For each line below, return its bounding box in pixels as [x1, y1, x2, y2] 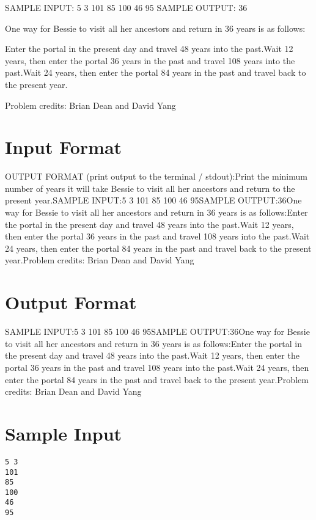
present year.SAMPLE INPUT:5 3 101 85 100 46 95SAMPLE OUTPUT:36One [5, 194, 302, 207]
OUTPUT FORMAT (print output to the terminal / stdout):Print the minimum [5, 170, 307, 183]
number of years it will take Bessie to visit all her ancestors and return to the [5, 181, 295, 194]
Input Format [5, 134, 122, 159]
